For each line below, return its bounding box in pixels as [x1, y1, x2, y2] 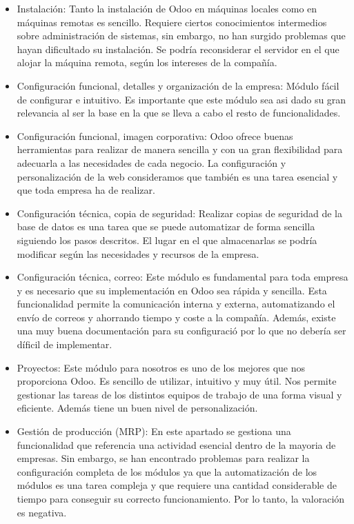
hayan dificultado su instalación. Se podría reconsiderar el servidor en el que [17, 41, 340, 56]
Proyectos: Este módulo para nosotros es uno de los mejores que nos [17, 360, 306, 374]
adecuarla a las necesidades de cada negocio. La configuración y [17, 155, 286, 170]
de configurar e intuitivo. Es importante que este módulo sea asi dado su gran [17, 92, 346, 106]
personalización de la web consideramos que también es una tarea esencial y [17, 169, 338, 183]
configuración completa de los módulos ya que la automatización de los [17, 464, 317, 478]
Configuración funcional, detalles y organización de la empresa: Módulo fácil [17, 78, 340, 92]
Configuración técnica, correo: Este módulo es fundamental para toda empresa [17, 270, 348, 284]
